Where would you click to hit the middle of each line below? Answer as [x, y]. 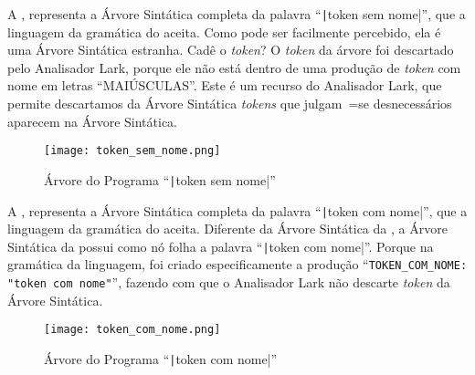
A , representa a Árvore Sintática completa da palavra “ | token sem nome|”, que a [237, 14]
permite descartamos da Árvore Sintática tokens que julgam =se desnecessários [230, 104]
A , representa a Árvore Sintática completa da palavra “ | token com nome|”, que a [237, 210]
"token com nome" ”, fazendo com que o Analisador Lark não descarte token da [229, 282]
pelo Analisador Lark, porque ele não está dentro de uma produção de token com [234, 67]
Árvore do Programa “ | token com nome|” [161, 359]
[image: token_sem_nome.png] [132, 151]
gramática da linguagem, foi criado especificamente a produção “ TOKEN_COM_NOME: [237, 264]
